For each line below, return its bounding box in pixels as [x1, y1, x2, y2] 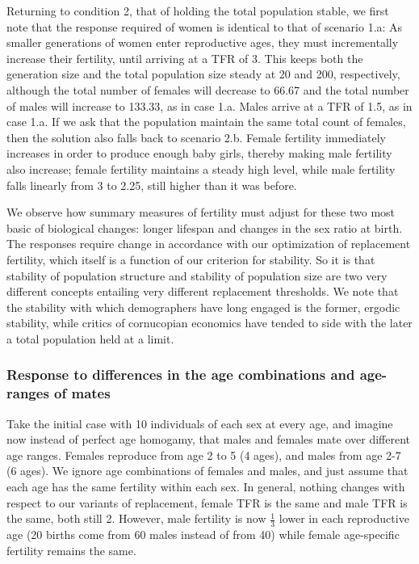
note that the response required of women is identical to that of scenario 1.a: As [6, 18, 403, 35]
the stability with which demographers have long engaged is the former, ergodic [6, 298, 400, 315]
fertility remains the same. [6, 541, 136, 558]
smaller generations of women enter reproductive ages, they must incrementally [6, 34, 399, 51]
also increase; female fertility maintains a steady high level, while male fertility [6, 160, 396, 177]
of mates [54, 383, 111, 403]
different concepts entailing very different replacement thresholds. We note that [6, 283, 399, 300]
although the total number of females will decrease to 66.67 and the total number [6, 81, 409, 98]
